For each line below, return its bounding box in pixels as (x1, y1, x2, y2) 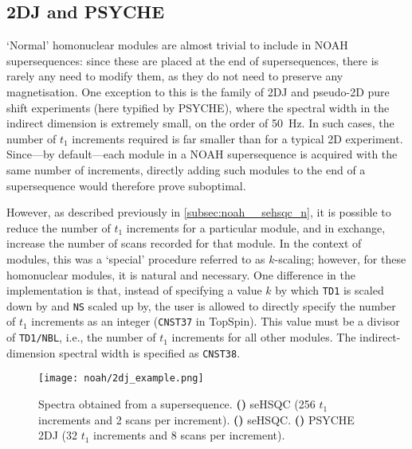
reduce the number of (6, 219, 111, 236)
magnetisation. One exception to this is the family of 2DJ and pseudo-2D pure (6, 83, 390, 100)
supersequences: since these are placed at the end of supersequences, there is (6, 52, 379, 68)
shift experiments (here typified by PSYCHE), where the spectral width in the (6, 99, 390, 115)
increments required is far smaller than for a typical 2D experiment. (72, 130, 403, 146)
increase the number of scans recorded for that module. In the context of (6, 235, 362, 252)
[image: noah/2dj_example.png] (38, 373, 204, 385)
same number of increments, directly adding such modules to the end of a (6, 161, 366, 178)
